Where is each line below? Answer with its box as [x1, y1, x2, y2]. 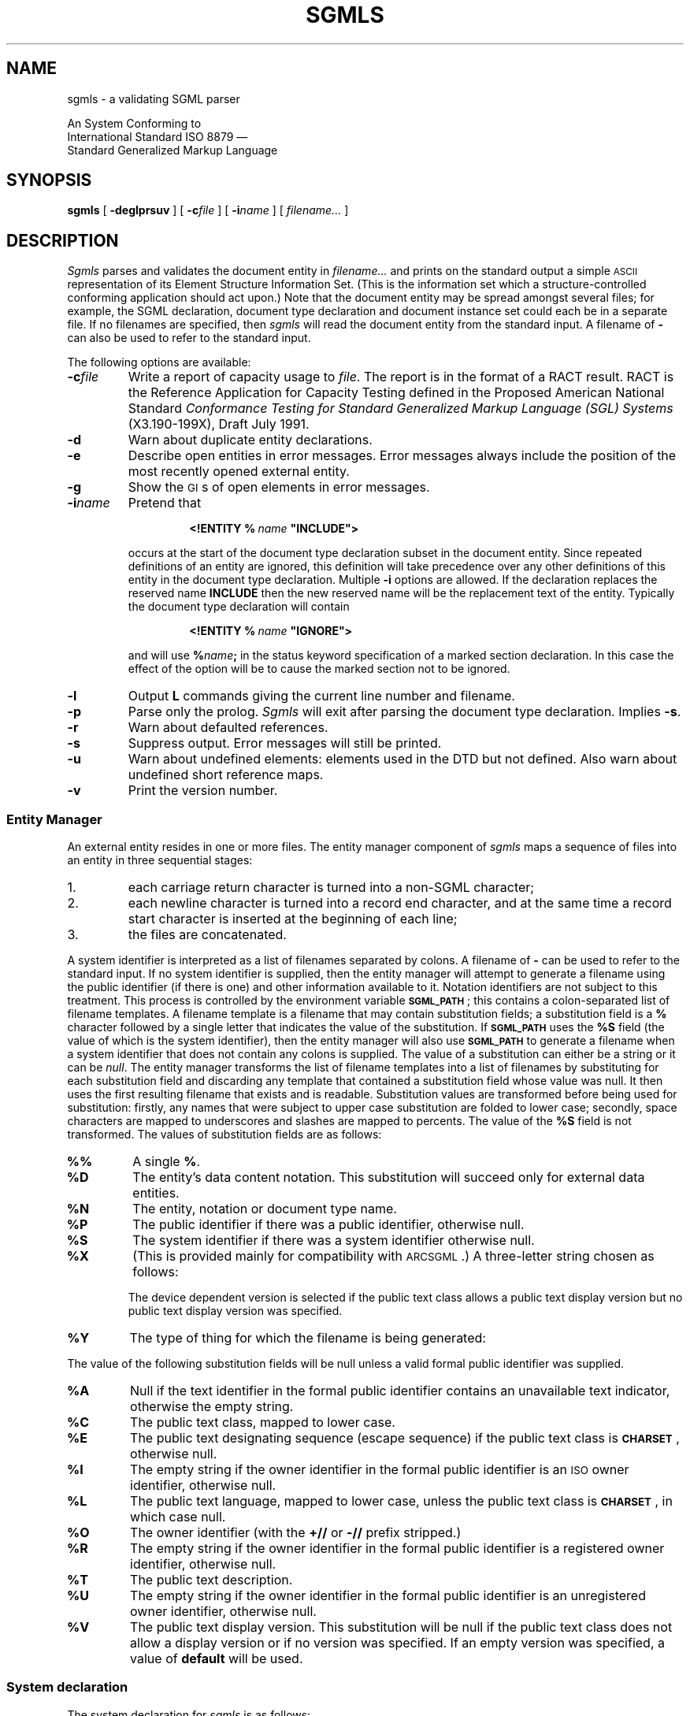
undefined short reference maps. [128, 767, 324, 783]
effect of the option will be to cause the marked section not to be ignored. [128, 662, 510, 676]
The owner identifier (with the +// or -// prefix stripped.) [130, 1525, 462, 1541]
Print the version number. [128, 782, 278, 799]
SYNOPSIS [6, 170, 92, 191]
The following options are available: [67, 355, 251, 370]
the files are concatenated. [128, 927, 287, 943]
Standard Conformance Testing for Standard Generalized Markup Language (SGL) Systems [128, 400, 673, 417]
